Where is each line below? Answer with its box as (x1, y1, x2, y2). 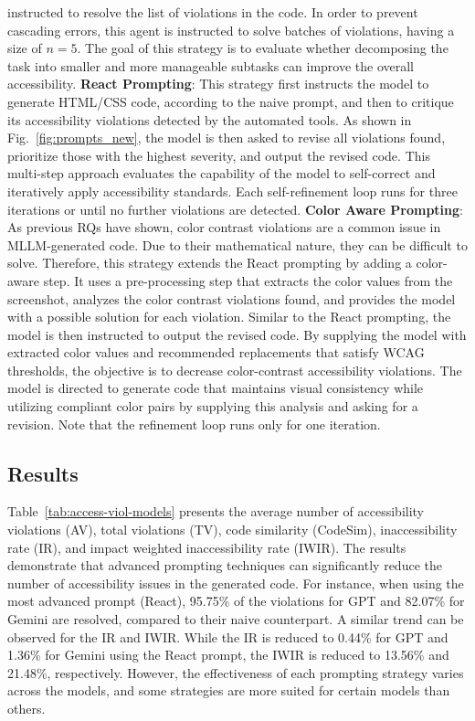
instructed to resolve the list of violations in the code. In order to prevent (7, 3, 418, 21)
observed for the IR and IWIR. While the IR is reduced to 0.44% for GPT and (7, 627, 449, 646)
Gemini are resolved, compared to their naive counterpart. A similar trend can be (7, 610, 464, 629)
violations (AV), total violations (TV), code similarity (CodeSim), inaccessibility (7, 520, 458, 539)
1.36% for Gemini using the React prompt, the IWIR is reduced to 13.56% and (7, 645, 449, 664)
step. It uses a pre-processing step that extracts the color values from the (43, 270, 453, 290)
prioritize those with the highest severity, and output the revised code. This (7, 145, 430, 164)
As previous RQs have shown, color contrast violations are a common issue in (7, 217, 441, 237)
